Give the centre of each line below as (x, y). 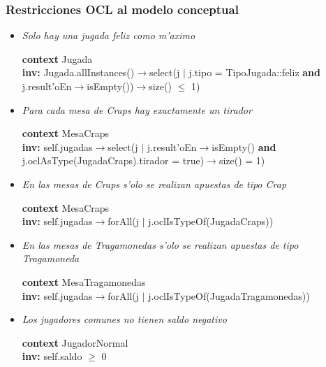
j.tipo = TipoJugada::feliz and (254, 72)
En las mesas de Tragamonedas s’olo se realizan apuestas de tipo (160, 244)
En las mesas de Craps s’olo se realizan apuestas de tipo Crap (154, 183)
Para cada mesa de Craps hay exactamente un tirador (137, 109)
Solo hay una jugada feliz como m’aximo (109, 35)
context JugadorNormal (75, 342)
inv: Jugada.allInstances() (78, 72)
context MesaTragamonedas (84, 281)
